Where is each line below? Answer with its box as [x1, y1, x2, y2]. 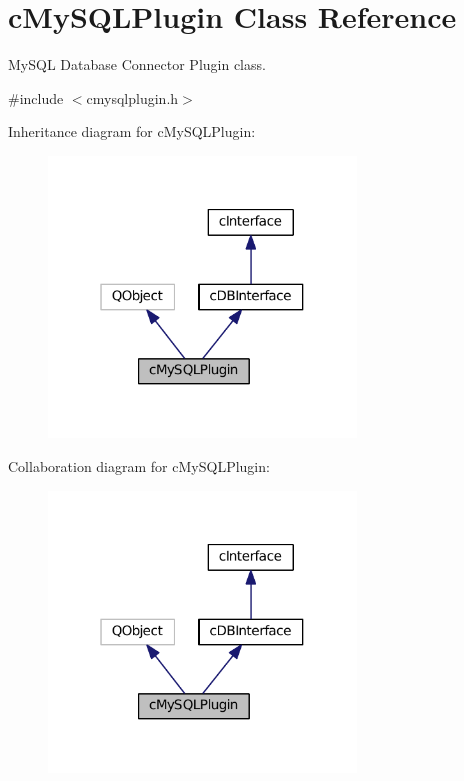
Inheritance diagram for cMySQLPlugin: [8, 121, 256, 142]
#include [8, 87, 64, 108]
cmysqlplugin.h [86, 87, 179, 108]
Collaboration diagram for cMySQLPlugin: [8, 455, 270, 476]
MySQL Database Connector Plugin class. [8, 54, 266, 75]
